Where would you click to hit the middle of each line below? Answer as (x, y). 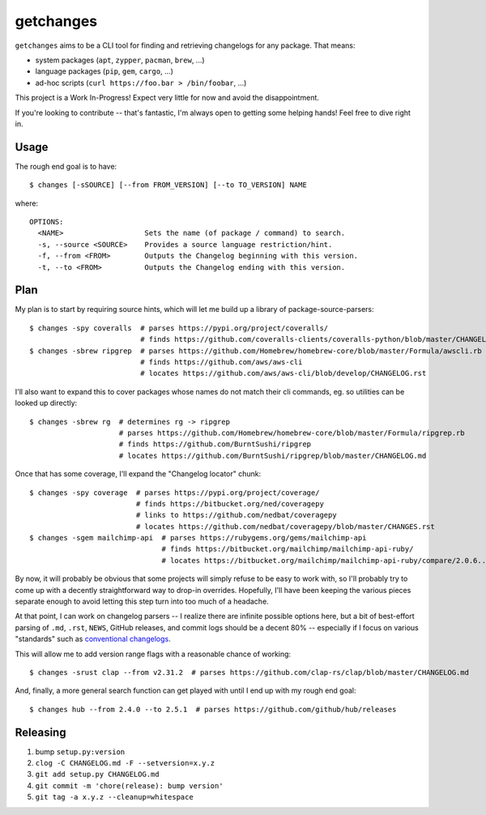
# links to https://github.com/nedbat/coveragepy (236, 515)
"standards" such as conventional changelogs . (93, 639)
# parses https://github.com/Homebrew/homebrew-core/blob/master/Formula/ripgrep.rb (292, 433)
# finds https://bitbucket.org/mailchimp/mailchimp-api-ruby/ (288, 549)
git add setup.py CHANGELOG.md (97, 774)
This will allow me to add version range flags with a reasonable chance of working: (153, 654)
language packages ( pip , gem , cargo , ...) (104, 71)
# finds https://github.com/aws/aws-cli (222, 362)
